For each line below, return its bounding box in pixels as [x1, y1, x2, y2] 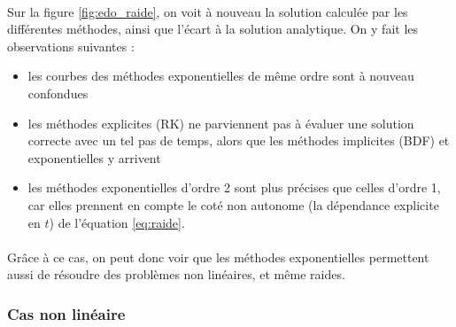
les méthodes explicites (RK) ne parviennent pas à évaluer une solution [27, 113, 414, 132]
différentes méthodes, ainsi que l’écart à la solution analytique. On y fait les [7, 19, 419, 38]
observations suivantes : [7, 36, 135, 55]
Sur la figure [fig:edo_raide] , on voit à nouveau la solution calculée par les [7, 2, 408, 20]
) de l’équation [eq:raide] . [49, 213, 185, 231]
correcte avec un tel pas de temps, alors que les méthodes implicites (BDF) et [27, 131, 450, 150]
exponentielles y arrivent [27, 148, 161, 167]
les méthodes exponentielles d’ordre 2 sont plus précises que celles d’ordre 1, [27, 178, 441, 197]
